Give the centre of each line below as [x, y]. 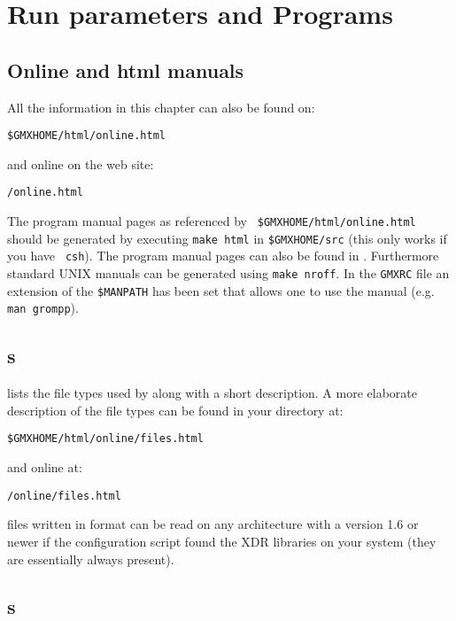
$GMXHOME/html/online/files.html [105, 439]
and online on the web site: [81, 163]
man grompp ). [43, 308]
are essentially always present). [91, 559]
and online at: [45, 467]
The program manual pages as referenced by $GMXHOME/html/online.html [212, 221]
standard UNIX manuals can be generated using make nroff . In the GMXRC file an [228, 273]
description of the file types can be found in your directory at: [175, 410]
